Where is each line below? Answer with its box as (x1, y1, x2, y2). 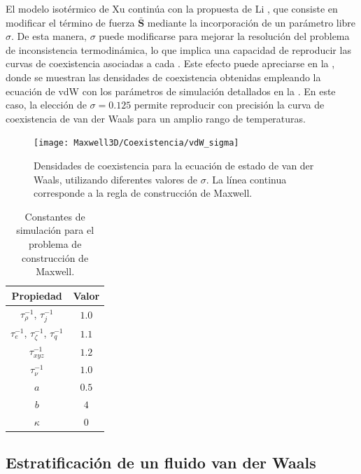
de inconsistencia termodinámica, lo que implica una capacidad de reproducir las (6, 42, 351, 57)
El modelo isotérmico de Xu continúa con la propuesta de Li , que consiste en (6, 1, 338, 15)
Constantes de (24, 209, 85, 223)
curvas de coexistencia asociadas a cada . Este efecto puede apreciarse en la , (6, 56, 335, 71)
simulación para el (16, 223, 94, 237)
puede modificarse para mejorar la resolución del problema (99, 29, 350, 43)
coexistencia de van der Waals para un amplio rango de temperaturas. (6, 111, 306, 125)
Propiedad (11, 288, 62, 302)
